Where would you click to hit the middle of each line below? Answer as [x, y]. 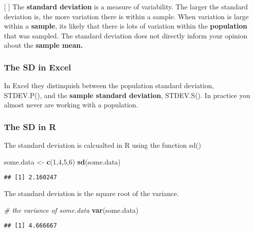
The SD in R [30, 126]
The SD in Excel [38, 67]
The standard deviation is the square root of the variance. [91, 193]
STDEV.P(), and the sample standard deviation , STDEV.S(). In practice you [127, 95]
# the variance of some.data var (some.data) [71, 210]
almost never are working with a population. [71, 105]
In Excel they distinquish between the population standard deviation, [109, 85]
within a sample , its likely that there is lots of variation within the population [126, 26]
